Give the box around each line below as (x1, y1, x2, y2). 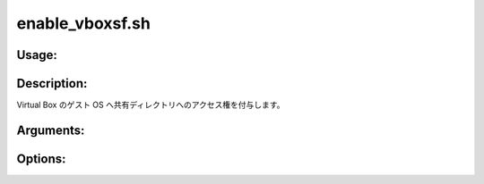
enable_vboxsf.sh (16, 13, 151, 33)
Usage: (16, 47, 58, 63)
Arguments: (16, 122, 85, 138)
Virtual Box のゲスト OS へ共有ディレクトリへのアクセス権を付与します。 (16, 99, 285, 111)
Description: (16, 76, 88, 91)
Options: (16, 151, 66, 166)
